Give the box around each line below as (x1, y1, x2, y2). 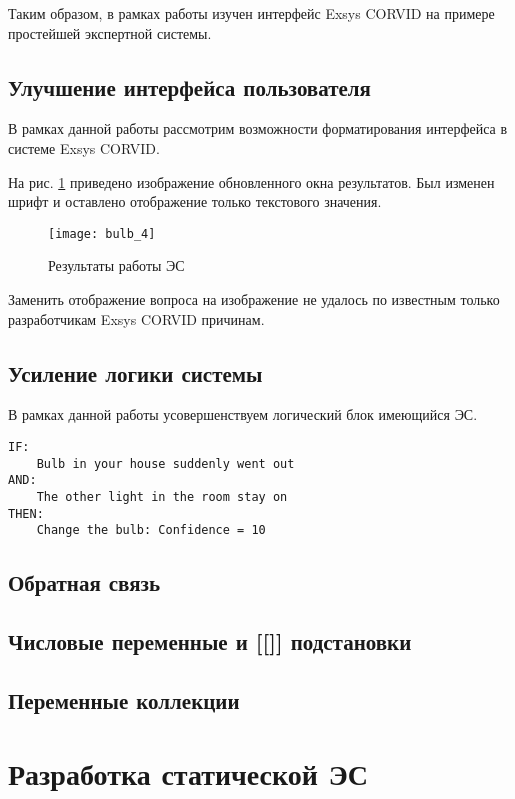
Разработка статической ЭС (8, 753, 368, 794)
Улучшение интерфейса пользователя (8, 71, 371, 102)
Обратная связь (8, 567, 161, 598)
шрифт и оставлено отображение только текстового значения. (8, 191, 382, 212)
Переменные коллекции (8, 684, 240, 715)
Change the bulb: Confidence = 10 (36, 523, 266, 538)
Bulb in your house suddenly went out (36, 456, 295, 471)
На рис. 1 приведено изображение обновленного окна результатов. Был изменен (8, 171, 495, 192)
